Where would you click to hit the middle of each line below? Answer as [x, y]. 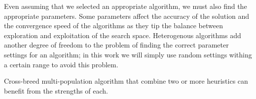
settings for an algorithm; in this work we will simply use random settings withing [128, 54]
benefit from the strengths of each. [56, 90]
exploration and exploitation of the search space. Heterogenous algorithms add [123, 35]
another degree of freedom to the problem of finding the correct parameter [116, 45]
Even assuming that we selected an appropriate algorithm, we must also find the [126, 6]
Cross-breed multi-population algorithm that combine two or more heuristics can [126, 81]
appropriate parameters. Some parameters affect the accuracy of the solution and [127, 16]
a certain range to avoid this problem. [61, 64]
